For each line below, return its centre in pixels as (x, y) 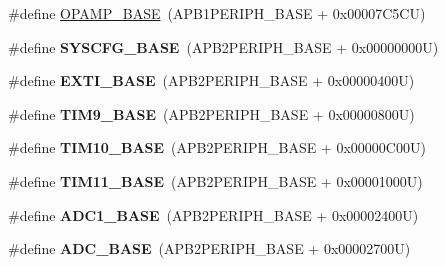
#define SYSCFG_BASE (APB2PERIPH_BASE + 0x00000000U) (223, 46)
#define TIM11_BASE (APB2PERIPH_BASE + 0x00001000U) (215, 180)
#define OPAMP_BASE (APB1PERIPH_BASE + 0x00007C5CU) (217, 13)
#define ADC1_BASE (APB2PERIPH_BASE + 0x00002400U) (213, 214)
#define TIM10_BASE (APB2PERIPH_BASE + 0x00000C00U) (217, 147)
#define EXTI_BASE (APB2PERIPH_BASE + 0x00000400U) (211, 80)
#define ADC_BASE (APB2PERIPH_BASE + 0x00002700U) (209, 248)
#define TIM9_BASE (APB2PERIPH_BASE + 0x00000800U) (211, 113)
